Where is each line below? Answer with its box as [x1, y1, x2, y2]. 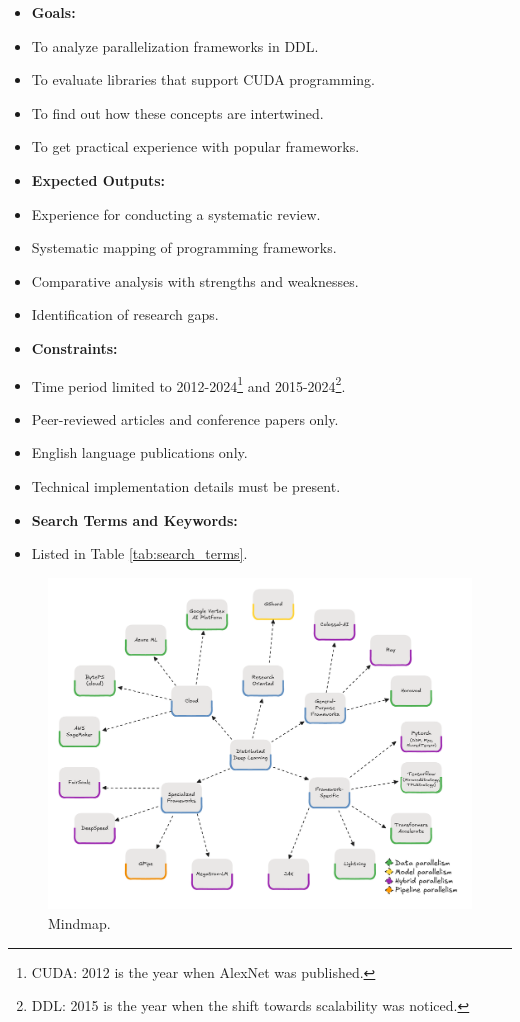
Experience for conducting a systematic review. [31, 203, 321, 224]
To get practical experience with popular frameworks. [31, 136, 360, 157]
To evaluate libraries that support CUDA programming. [31, 69, 375, 90]
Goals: [31, 2, 76, 22]
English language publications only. [31, 442, 248, 463]
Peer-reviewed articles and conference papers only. [31, 408, 339, 429]
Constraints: [31, 337, 118, 358]
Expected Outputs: [31, 169, 166, 190]
